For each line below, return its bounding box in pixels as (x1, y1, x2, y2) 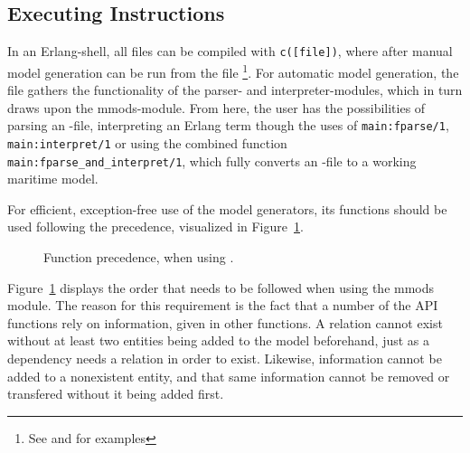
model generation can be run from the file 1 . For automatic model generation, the (7, 60, 459, 81)
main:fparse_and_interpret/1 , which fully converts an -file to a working (7, 151, 417, 170)
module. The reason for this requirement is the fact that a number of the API (7, 296, 438, 315)
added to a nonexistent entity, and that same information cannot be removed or (7, 366, 450, 385)
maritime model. (7, 169, 99, 188)
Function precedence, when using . (43, 248, 234, 267)
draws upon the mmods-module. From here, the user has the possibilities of (7, 98, 426, 117)
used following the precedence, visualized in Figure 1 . (7, 217, 304, 236)
